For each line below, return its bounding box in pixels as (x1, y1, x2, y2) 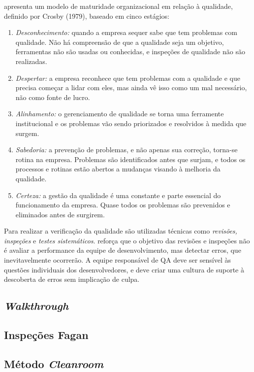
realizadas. (15, 56, 47, 66)
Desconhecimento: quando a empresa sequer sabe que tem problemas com (15, 27, 237, 37)
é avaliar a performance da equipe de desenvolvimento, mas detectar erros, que (4, 245, 241, 255)
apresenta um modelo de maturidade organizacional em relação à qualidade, (4, 1, 233, 11)
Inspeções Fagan (4, 327, 89, 342)
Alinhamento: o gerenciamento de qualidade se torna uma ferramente (15, 108, 224, 119)
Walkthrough (4, 298, 69, 313)
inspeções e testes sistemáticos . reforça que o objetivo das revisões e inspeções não (4, 235, 250, 245)
